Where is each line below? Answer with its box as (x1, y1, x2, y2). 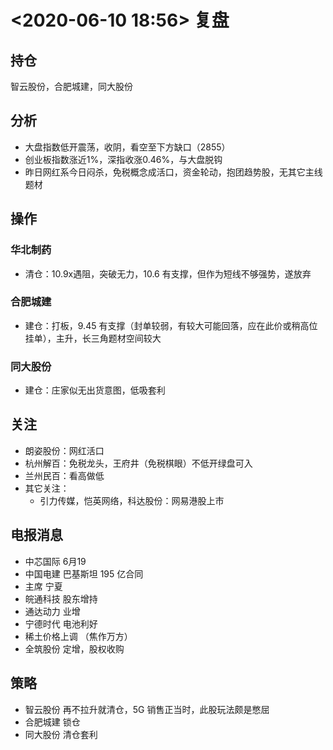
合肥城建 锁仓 (24, 716, 81, 728)
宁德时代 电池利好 (24, 617, 98, 630)
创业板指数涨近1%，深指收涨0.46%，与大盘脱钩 (24, 153, 223, 165)
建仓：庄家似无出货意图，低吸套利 (24, 384, 166, 396)
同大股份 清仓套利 (24, 728, 98, 740)
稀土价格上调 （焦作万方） (24, 630, 133, 642)
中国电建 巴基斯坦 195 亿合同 (24, 567, 144, 580)
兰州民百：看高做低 (24, 469, 105, 481)
